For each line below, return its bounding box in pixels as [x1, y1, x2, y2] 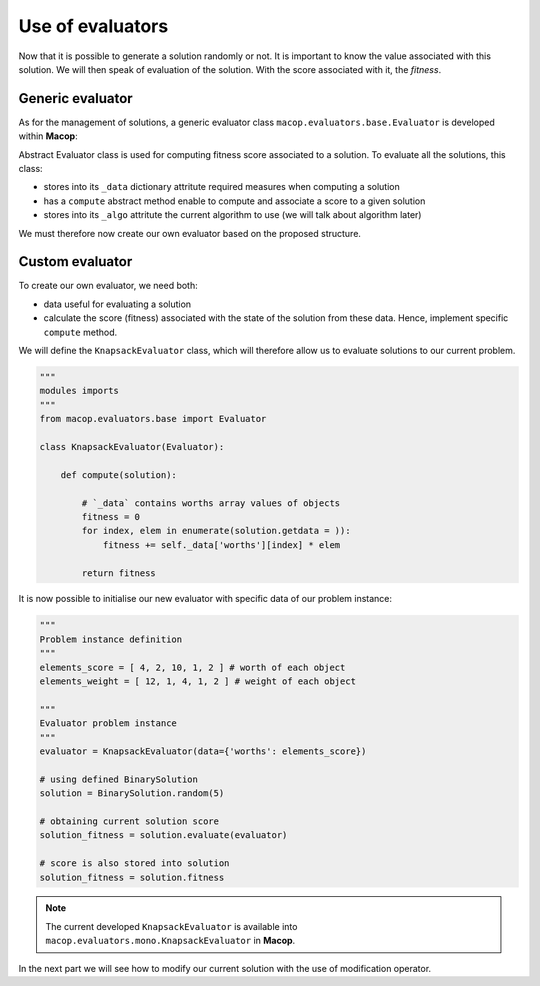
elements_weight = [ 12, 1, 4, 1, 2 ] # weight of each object [39, 676, 357, 687]
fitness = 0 [81, 511, 140, 522]
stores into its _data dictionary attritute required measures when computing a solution [43, 181, 400, 193]
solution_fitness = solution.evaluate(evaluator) [39, 830, 288, 841]
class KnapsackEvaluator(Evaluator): [39, 441, 225, 452]
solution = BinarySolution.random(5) [39, 788, 225, 799]
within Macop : [18, 130, 79, 142]
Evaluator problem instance [39, 718, 177, 729]
